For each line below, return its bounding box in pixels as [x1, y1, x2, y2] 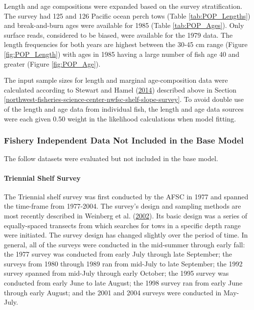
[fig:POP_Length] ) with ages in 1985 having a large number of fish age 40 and [4, 48, 240, 59]
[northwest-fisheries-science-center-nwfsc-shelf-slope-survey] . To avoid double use [4, 94, 244, 104]
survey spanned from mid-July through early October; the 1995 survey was [4, 268, 229, 278]
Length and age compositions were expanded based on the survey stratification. [4, 1, 242, 11]
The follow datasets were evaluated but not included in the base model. [4, 153, 218, 164]
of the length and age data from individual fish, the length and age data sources [4, 103, 244, 114]
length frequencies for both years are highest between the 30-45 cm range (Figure [4, 39, 248, 49]
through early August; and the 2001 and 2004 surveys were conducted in [4, 287, 222, 297]
